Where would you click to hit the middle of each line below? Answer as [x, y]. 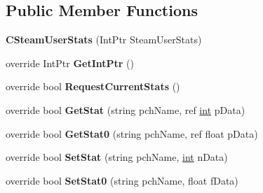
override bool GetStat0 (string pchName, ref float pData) [132, 133]
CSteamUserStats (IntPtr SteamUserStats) [104, 40]
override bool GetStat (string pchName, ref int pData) [126, 109]
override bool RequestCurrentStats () [93, 86]
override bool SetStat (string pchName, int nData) [117, 157]
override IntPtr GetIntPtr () [70, 63]
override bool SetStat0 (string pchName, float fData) [122, 180]
